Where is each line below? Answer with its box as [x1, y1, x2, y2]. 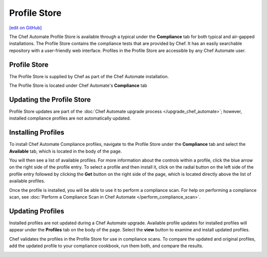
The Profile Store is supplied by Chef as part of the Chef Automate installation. [9, 73, 169, 79]
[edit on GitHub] [9, 25, 42, 31]
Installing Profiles [9, 128, 64, 137]
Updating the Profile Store [9, 95, 91, 104]
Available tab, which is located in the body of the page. [9, 148, 122, 154]
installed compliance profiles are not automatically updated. [9, 115, 131, 121]
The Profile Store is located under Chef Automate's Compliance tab [9, 83, 148, 88]
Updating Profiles [9, 207, 64, 215]
